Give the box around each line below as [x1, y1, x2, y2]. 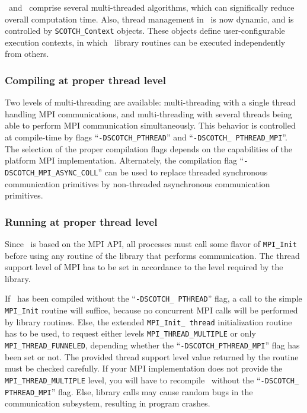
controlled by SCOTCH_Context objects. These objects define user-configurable [5, 24, 285, 37]
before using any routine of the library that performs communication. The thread [5, 249, 300, 261]
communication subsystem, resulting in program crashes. [5, 397, 210, 409]
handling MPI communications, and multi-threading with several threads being [5, 107, 292, 120]
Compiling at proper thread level [5, 72, 166, 87]
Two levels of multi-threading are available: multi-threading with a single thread [5, 96, 296, 108]
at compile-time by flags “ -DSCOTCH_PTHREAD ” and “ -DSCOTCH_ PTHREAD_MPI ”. [5, 131, 287, 143]
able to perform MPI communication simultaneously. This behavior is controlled [5, 119, 296, 132]
